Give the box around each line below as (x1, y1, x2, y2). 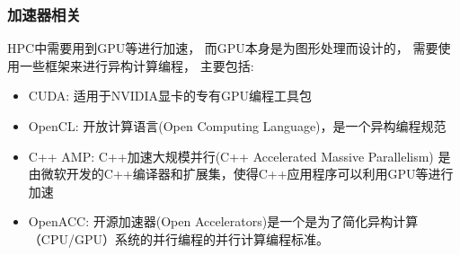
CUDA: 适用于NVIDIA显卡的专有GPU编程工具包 (28, 86, 313, 105)
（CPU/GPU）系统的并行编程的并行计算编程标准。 (28, 229, 329, 248)
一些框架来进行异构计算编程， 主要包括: (19, 56, 254, 75)
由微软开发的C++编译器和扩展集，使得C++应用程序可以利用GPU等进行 (28, 164, 454, 183)
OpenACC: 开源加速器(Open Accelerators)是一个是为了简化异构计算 (28, 212, 419, 231)
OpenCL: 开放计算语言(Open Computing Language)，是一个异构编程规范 (28, 117, 447, 135)
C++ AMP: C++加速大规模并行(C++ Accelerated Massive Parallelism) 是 (28, 146, 451, 165)
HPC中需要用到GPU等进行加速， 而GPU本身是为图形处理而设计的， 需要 (7, 39, 438, 57)
